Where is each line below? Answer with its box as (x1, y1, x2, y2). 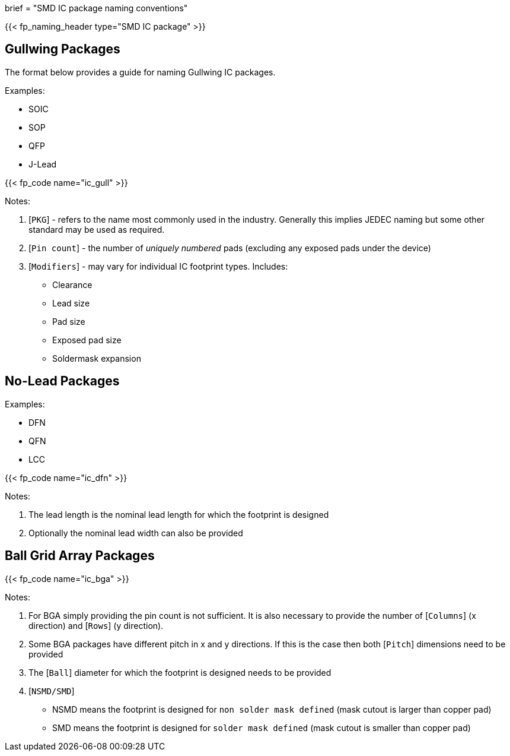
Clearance (52, 279, 93, 290)
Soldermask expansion (52, 353, 141, 363)
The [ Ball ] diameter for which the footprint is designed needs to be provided (28, 667, 332, 678)
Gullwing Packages (5, 42, 120, 57)
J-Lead (28, 159, 57, 169)
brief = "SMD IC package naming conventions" (5, 3, 188, 13)
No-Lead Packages (5, 374, 120, 389)
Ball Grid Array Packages (5, 548, 155, 564)
